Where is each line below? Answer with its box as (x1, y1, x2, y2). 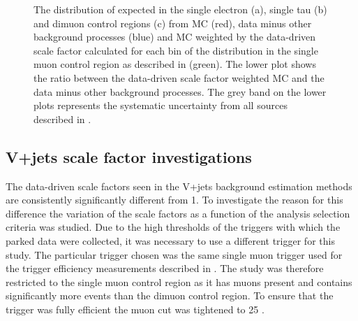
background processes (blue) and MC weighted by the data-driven (33, 29, 316, 44)
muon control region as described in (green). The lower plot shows (33, 57, 316, 71)
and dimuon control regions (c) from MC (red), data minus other (33, 15, 312, 30)
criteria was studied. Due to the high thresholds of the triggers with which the (6, 220, 341, 234)
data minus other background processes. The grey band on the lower (33, 84, 327, 99)
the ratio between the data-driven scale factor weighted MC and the (33, 70, 325, 85)
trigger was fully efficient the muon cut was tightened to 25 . (6, 301, 264, 316)
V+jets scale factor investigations (6, 145, 252, 167)
